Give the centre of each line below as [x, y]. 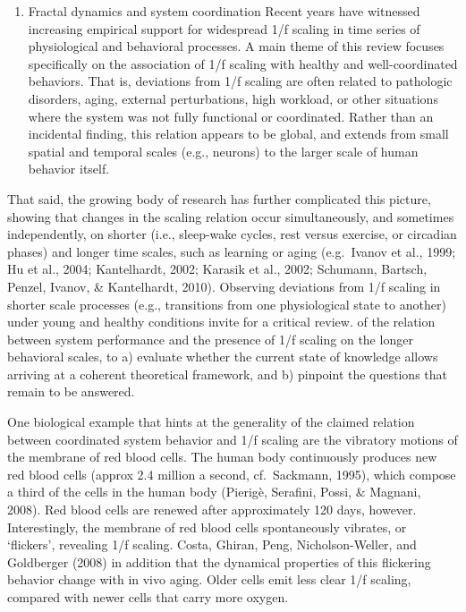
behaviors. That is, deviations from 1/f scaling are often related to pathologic [240, 81]
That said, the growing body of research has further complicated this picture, [219, 198]
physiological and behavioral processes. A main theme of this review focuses [236, 46]
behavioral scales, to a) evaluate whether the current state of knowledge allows [223, 357]
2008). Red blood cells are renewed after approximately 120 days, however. [212, 510]
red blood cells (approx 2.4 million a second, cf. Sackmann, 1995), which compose [232, 474]
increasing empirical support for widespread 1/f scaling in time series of [224, 28]
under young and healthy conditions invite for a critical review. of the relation [221, 322]
